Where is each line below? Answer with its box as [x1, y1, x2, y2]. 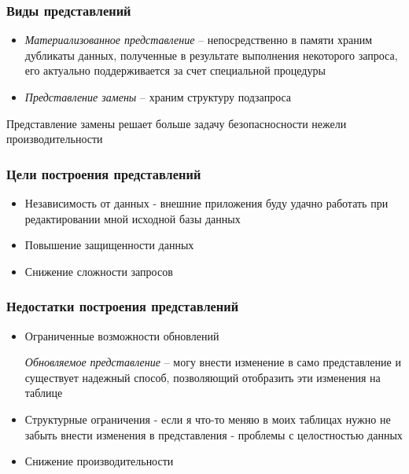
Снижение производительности [24, 453, 174, 469]
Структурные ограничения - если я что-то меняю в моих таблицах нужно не [24, 410, 391, 427]
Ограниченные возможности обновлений [24, 327, 219, 344]
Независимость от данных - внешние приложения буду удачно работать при [24, 195, 389, 211]
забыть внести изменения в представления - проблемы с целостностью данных [24, 426, 403, 443]
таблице [24, 384, 63, 401]
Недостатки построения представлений [6, 296, 239, 316]
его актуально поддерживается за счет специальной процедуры [24, 62, 326, 79]
